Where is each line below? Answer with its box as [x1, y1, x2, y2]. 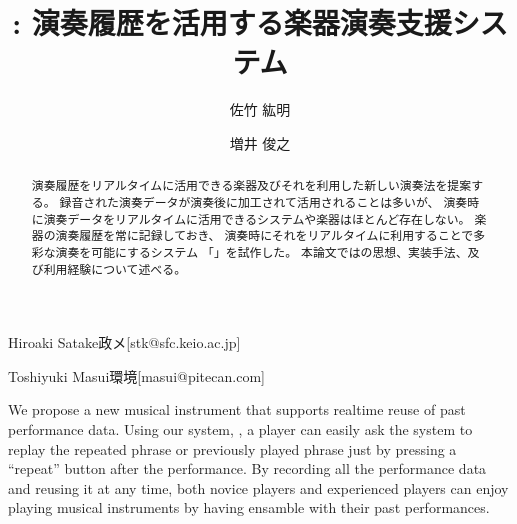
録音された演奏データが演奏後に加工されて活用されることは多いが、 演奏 [59, 193, 468, 210]
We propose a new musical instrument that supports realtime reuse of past [8, 399, 466, 420]
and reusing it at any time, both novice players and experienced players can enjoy [8, 477, 509, 498]
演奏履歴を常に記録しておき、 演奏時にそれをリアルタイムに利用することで [55, 227, 474, 244]
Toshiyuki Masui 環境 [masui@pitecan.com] [8, 365, 265, 386]
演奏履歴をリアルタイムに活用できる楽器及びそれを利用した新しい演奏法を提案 [31, 177, 472, 194]
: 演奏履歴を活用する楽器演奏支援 [12, 2, 452, 43]
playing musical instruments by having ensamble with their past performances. [8, 497, 490, 518]
